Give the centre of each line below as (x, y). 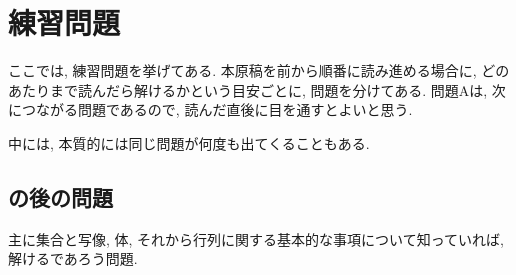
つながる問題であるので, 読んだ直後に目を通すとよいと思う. (217, 109)
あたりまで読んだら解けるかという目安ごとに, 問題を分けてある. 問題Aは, (248, 89)
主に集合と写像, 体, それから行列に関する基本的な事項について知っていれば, (256, 238)
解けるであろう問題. (73, 258)
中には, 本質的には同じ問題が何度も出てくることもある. (189, 142)
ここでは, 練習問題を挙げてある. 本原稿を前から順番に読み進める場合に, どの (259, 70)
